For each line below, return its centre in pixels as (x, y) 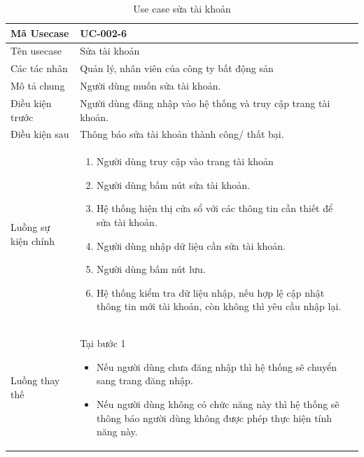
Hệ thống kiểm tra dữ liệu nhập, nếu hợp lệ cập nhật (210, 292)
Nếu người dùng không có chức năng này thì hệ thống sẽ (218, 404)
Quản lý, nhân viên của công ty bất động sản (177, 68)
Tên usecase (36, 51)
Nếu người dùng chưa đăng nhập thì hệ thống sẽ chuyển (217, 366)
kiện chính (33, 240)
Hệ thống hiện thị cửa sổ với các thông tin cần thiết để (215, 208)
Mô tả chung (38, 86)
